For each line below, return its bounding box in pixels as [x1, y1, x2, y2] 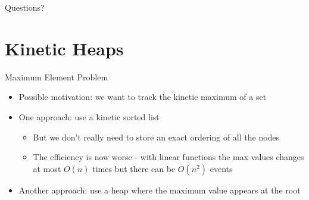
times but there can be [92, 162, 176, 174]
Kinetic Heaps [5, 36, 124, 60]
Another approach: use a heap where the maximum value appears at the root [18, 183, 301, 196]
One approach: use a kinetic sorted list [18, 110, 160, 123]
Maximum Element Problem [5, 70, 108, 83]
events [210, 162, 233, 174]
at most [33, 162, 61, 174]
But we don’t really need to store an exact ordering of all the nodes [33, 130, 280, 143]
